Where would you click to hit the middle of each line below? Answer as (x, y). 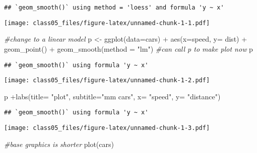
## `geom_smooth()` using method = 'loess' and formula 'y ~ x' (114, 8)
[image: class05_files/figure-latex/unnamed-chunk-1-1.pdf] (107, 23)
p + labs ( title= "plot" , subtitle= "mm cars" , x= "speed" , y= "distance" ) (112, 96)
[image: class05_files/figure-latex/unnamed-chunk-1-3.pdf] (107, 128)
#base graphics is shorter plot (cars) (59, 144)
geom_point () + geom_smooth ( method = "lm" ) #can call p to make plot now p (128, 48)
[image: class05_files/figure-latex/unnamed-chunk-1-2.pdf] (107, 81)
